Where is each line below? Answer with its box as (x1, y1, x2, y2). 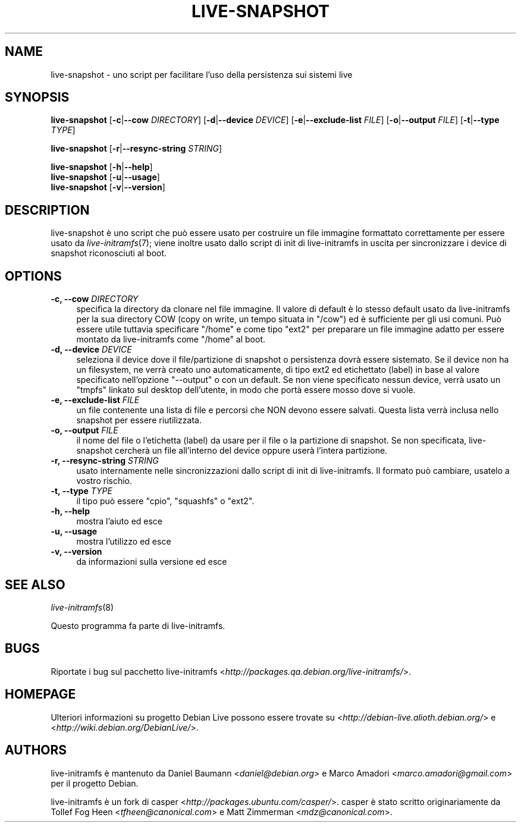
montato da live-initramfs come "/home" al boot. (76, 334, 266, 345)
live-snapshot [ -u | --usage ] (51, 172, 160, 183)
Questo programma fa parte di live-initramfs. (51, 620, 225, 631)
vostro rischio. (76, 476, 133, 486)
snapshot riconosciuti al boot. (51, 248, 167, 259)
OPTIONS (5, 268, 62, 284)
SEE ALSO (5, 577, 65, 592)
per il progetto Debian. (51, 778, 139, 788)
